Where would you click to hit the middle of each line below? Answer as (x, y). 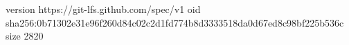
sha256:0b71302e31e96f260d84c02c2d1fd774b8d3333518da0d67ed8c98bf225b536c (175, 22)
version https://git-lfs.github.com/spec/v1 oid (103, 9)
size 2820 (25, 36)
